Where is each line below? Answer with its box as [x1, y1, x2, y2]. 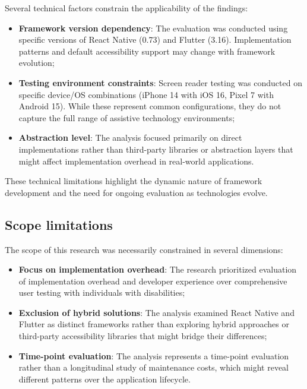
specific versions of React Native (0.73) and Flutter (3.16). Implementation [18, 33, 292, 46]
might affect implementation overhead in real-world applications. [18, 154, 254, 167]
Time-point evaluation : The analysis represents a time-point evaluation [18, 349, 289, 362]
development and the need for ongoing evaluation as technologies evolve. [5, 186, 268, 198]
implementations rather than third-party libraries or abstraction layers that [18, 143, 293, 155]
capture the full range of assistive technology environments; [18, 111, 235, 124]
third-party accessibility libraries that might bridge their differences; [18, 330, 267, 342]
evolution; [18, 56, 55, 69]
